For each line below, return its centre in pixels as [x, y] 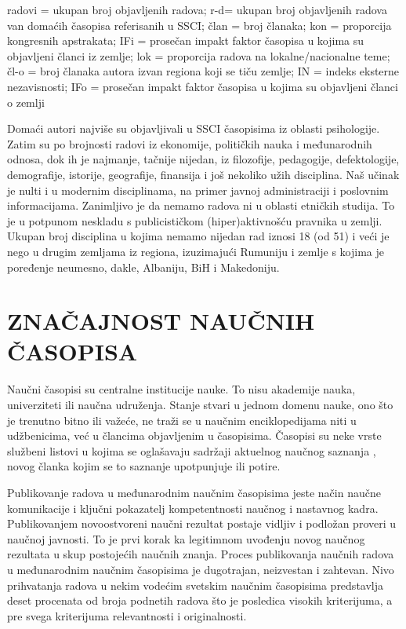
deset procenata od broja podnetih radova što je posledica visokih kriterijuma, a [200, 600]
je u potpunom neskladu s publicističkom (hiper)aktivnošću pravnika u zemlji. [195, 220]
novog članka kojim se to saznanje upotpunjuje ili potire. [144, 466]
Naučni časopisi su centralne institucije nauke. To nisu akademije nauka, [181, 389]
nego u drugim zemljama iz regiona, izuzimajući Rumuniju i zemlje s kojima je [196, 251]
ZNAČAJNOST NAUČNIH [161, 321]
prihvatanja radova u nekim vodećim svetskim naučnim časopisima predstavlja [196, 585]
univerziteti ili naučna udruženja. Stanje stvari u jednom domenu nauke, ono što [200, 404]
